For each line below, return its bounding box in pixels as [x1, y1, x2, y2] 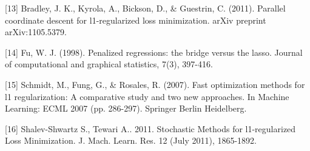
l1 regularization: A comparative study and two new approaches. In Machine [5, 90, 289, 102]
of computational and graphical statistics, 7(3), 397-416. [5, 58, 213, 70]
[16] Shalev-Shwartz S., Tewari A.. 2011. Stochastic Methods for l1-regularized [5, 122, 296, 135]
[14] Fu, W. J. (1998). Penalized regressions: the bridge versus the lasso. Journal [5, 45, 303, 58]
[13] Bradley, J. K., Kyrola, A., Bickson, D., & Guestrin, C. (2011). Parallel [5, 2, 286, 14]
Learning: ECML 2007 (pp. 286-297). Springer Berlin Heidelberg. [5, 102, 247, 115]
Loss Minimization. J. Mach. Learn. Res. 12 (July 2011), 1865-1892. [5, 134, 257, 147]
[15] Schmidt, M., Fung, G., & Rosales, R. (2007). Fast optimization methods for [5, 78, 305, 90]
